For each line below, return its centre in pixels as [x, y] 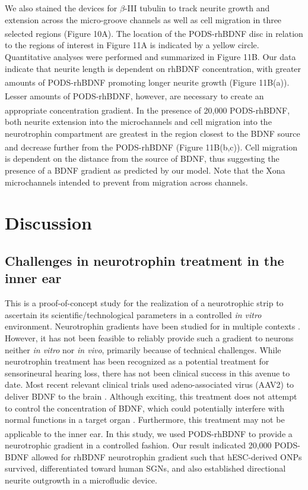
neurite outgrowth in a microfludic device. [81, 480]
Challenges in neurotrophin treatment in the [145, 260]
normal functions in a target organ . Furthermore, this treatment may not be [145, 420]
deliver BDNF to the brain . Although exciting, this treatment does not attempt [151, 396]
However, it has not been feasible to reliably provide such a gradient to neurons [149, 337]
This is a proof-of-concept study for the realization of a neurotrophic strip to [144, 303]
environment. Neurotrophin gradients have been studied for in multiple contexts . [153, 326]
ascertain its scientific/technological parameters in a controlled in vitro [133, 314]
